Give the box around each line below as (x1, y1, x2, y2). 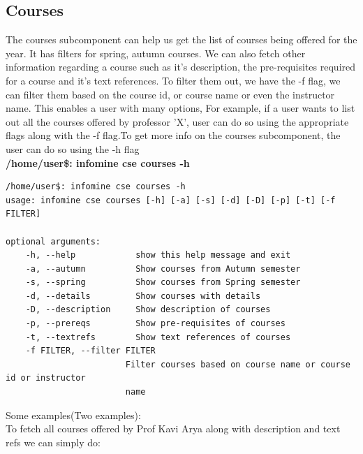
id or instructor (6, 373, 86, 383)
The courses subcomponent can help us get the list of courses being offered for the (6, 32, 357, 47)
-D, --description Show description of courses (25, 305, 271, 315)
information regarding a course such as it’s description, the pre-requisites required (6, 59, 356, 74)
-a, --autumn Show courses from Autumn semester (25, 263, 301, 274)
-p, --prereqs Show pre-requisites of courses (25, 318, 286, 329)
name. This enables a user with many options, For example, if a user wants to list (6, 101, 355, 115)
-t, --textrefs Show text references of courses (25, 332, 291, 342)
